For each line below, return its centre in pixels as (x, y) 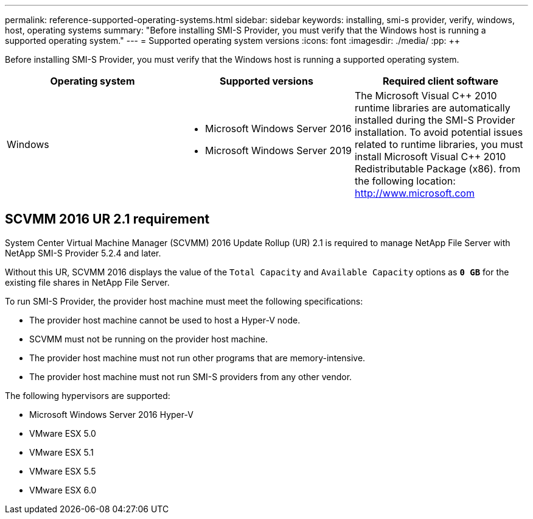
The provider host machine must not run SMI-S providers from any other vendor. (191, 376)
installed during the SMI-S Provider (435, 120)
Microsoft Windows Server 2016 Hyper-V (111, 414)
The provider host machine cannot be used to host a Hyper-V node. (165, 320)
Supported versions (266, 81)
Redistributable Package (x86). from (437, 169)
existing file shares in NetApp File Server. (87, 282)
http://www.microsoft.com (414, 193)
